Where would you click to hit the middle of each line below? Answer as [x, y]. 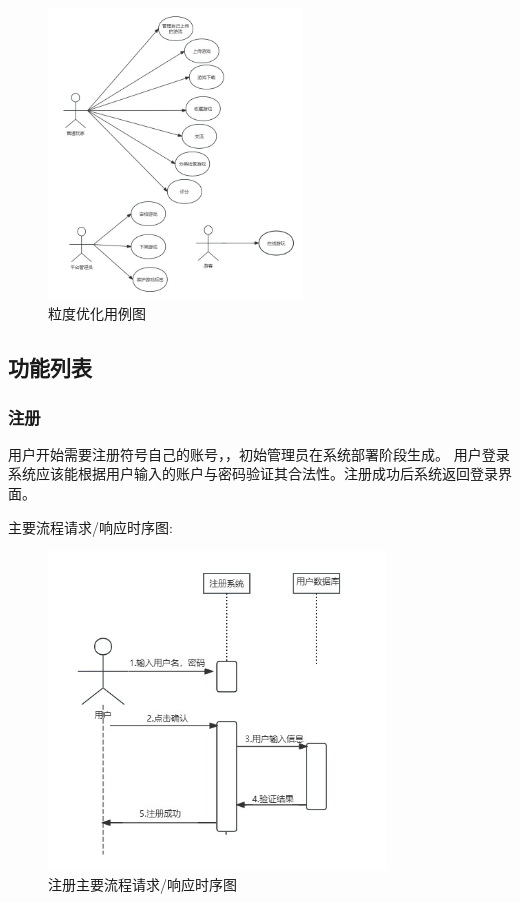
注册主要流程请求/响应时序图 [142, 884]
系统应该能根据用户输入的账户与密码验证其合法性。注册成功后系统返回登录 [253, 473]
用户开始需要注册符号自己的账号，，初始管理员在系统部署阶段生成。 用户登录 [259, 453]
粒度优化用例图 [97, 313]
